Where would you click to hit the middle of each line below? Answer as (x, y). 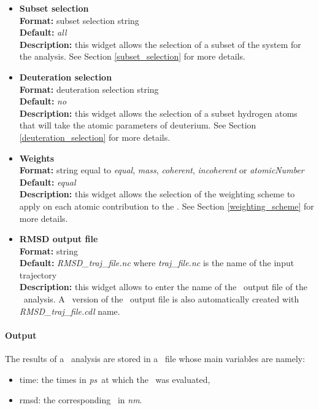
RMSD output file (59, 239)
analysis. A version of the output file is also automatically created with (161, 299)
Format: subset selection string (79, 20)
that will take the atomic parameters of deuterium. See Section (138, 125)
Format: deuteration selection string (89, 89)
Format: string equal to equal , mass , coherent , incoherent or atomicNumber (162, 170)
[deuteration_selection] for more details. (95, 137)
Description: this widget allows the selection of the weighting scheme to (157, 194)
